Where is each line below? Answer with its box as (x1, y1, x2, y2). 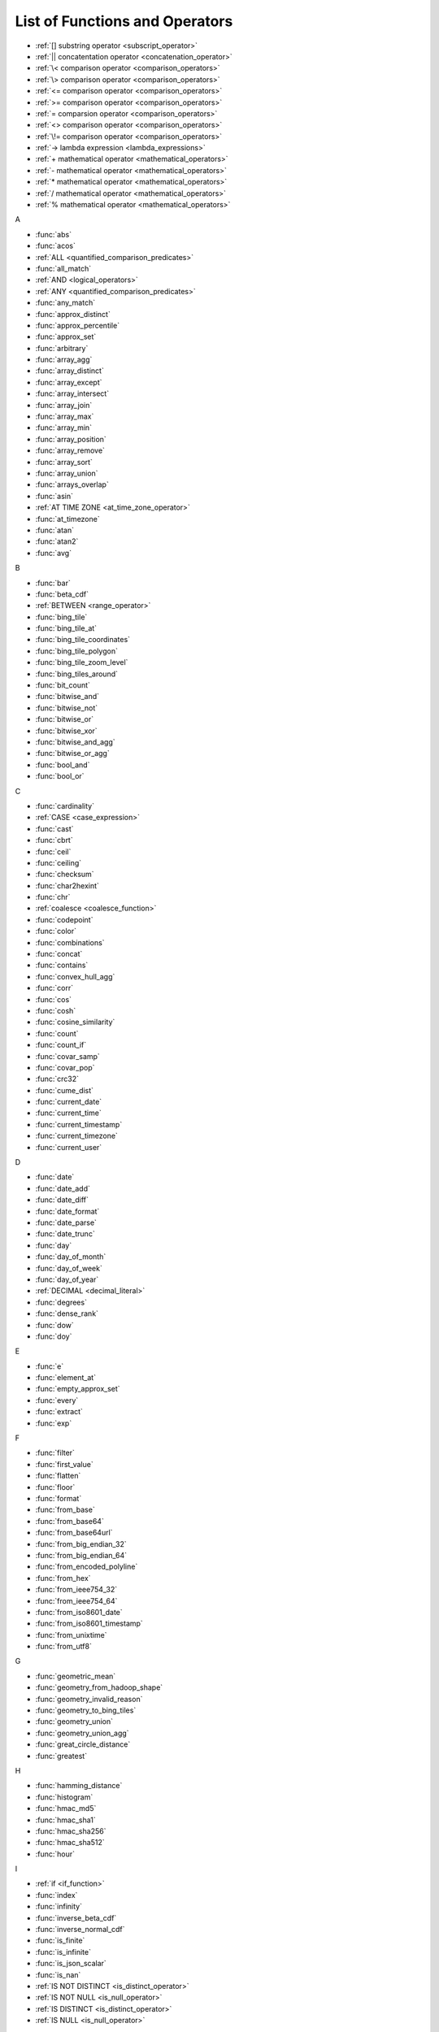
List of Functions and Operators (15, 12, 233, 30)
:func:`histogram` (35, 1792, 93, 1802)
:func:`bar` (35, 578, 71, 588)
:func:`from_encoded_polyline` (35, 1561, 138, 1572)
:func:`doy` (35, 1331, 72, 1341)
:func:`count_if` (35, 1040, 87, 1050)
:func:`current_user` (35, 1142, 102, 1152)
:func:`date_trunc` (35, 1229, 95, 1239)
